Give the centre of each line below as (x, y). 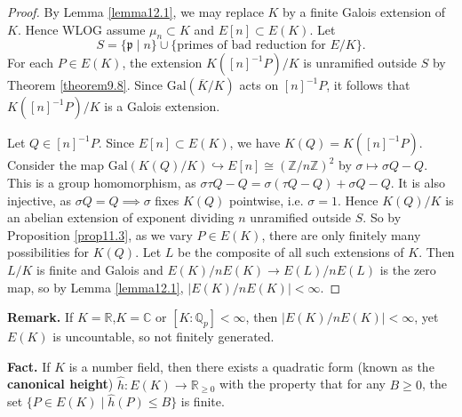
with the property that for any (303, 384)
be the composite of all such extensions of (291, 252)
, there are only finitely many (341, 234)
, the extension (162, 63)
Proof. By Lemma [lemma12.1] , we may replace (135, 12)
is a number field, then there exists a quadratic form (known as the (251, 366)
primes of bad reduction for (251, 46)
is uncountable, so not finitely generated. (163, 337)
